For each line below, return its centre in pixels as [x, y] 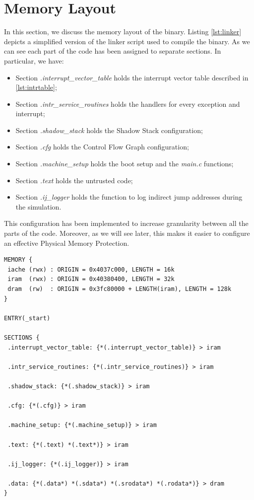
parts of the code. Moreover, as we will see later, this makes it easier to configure [127, 233]
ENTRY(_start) [27, 318]
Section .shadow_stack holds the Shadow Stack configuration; [109, 130]
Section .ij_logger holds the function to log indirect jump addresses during [129, 197]
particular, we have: [34, 60]
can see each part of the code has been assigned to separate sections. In [113, 51]
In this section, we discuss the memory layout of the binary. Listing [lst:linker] [123, 32]
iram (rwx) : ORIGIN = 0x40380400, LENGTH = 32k [91, 279]
